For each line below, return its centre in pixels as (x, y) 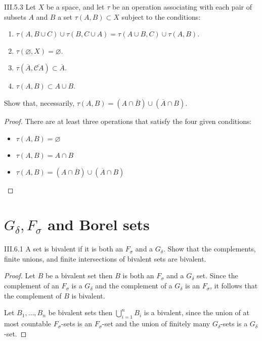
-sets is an (77, 324)
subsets (15, 16)
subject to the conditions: (161, 16)
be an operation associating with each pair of (182, 7)
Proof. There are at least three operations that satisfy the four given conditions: (128, 121)
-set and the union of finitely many (156, 324)
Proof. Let (20, 275)
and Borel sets (99, 224)
